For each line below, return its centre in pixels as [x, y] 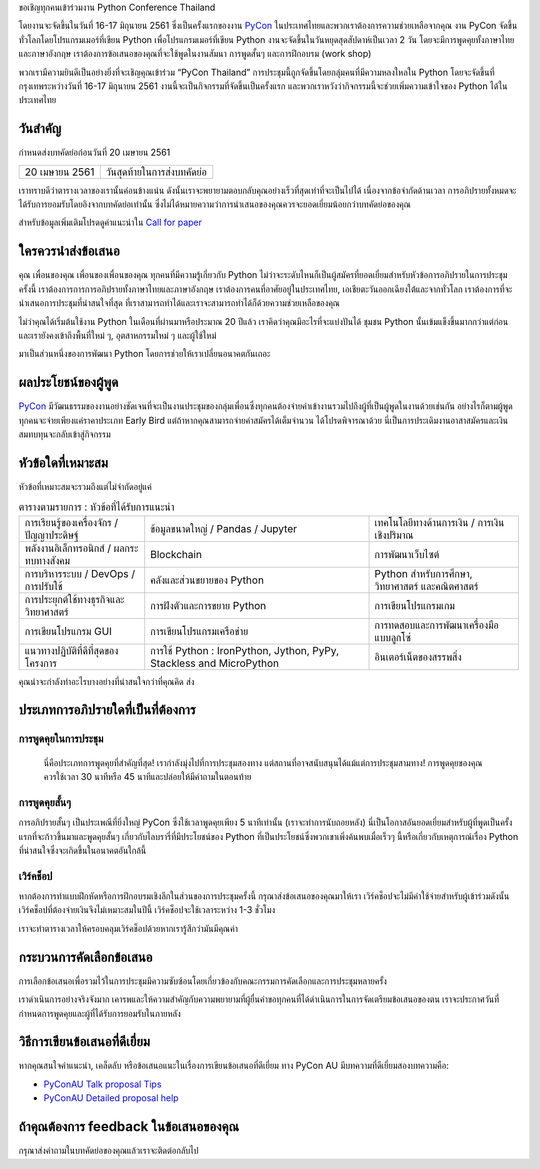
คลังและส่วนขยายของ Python [207, 580]
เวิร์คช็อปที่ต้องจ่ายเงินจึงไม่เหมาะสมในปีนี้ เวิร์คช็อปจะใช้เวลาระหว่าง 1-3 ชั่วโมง [147, 910]
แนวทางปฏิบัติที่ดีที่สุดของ [71, 650]
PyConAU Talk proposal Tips [102, 1084]
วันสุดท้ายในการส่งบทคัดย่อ [156, 172]
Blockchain [176, 554]
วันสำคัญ [40, 128]
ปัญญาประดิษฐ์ [51, 535]
